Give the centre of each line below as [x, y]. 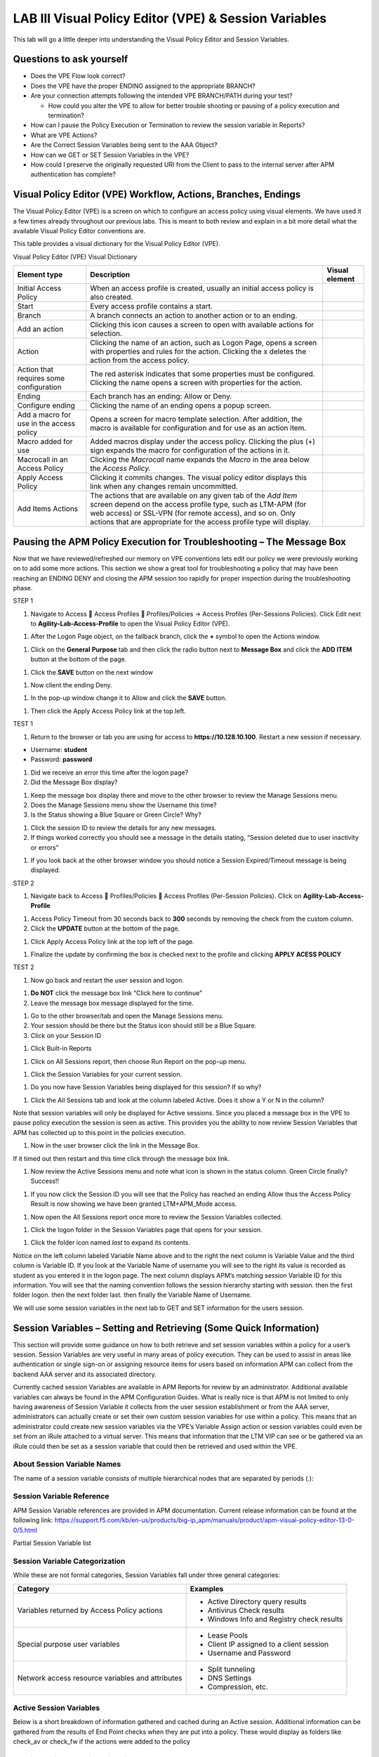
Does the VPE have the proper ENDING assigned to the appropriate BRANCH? [143, 86]
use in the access [46, 424]
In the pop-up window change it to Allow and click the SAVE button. [129, 698]
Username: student [59, 749]
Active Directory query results [257, 1601]
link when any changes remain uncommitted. [164, 486]
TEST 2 [24, 967]
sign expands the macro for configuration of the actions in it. [190, 450]
